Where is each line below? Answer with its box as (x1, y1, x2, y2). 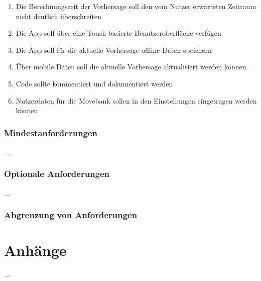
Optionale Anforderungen (4, 167, 110, 180)
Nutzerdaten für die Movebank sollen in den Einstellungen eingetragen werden (16, 95, 257, 106)
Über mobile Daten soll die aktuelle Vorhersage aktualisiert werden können (16, 61, 246, 72)
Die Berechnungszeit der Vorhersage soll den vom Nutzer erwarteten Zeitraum (16, 1, 256, 11)
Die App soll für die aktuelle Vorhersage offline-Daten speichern (16, 44, 212, 55)
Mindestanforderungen (4, 126, 98, 139)
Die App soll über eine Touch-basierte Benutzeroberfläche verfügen (16, 28, 221, 38)
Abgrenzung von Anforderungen (4, 209, 138, 221)
